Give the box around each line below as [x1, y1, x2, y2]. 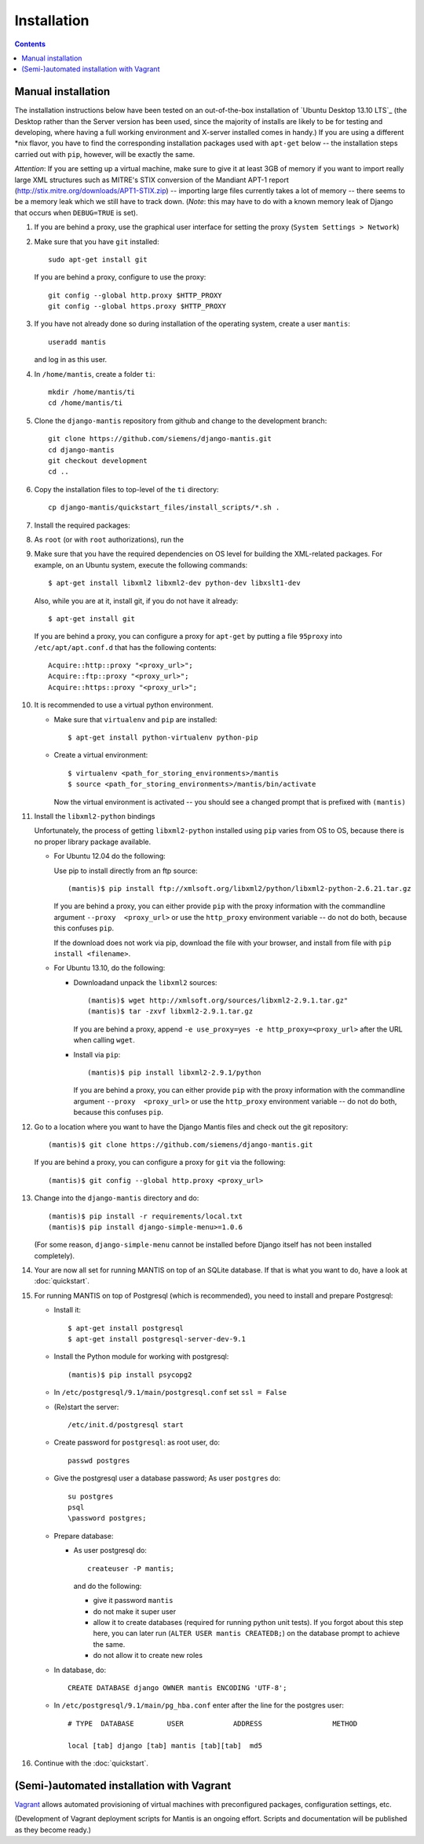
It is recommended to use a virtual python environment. [34, 700, 214, 710]
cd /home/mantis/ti [48, 399, 123, 407]
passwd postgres [68, 1456, 130, 1465]
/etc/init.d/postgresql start [68, 1421, 185, 1429]
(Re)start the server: [53, 1402, 119, 1411]
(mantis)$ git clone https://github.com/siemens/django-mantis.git [48, 1140, 313, 1149]
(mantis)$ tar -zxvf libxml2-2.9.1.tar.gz [87, 1007, 254, 1016]
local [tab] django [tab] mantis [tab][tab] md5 [68, 1741, 263, 1750]
